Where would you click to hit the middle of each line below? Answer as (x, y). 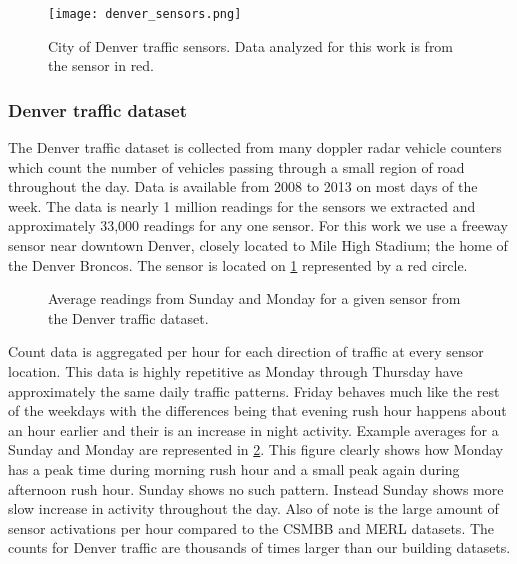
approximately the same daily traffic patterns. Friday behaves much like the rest (254, 390)
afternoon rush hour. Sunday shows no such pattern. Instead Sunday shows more (256, 488)
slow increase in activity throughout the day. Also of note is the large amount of (253, 508)
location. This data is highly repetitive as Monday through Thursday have (235, 371)
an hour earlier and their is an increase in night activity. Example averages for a (253, 429)
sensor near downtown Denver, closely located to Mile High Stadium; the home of (258, 245)
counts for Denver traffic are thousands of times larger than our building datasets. (259, 547)
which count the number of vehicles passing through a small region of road (236, 166)
